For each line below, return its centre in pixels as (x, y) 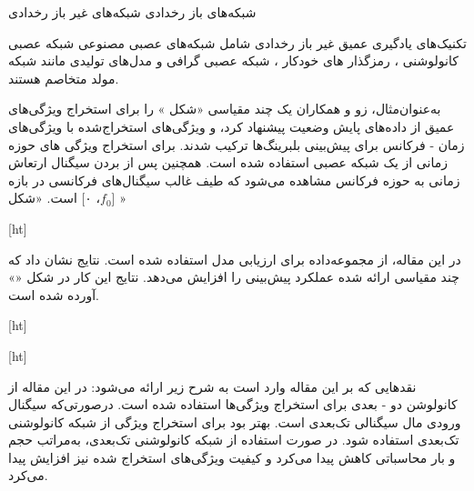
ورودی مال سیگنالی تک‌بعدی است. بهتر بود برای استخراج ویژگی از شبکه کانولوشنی (235, 421)
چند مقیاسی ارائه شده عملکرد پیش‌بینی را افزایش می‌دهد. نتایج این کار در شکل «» (234, 277)
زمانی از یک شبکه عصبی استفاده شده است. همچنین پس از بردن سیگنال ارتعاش (228, 162)
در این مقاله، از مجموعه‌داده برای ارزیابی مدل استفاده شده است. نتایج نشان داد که (235, 259)
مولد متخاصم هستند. (64, 78)
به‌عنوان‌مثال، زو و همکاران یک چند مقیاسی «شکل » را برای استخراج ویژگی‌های (225, 109)
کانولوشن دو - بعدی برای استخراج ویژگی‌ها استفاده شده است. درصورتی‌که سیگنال (233, 404)
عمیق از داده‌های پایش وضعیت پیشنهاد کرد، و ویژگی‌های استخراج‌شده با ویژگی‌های (232, 126)
